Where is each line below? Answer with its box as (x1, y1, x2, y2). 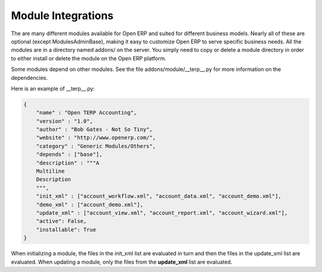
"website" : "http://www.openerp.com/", (36, 134, 156, 141)
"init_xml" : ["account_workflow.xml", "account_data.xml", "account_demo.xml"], (36, 193, 281, 200)
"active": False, (36, 218, 87, 225)
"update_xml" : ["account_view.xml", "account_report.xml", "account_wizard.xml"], (36, 209, 288, 216)
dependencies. (11, 74, 48, 81)
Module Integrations (11, 9, 114, 22)
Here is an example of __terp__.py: (11, 85, 95, 92)
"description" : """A (36, 159, 100, 166)
